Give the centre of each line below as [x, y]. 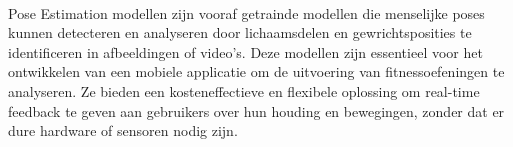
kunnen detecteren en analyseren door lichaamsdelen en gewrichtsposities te [240, 32]
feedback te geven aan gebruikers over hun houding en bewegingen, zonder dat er [256, 110]
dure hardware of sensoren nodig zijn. [123, 130]
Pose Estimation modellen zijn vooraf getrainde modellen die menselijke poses [246, 12]
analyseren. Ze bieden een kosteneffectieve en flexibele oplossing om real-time [244, 90]
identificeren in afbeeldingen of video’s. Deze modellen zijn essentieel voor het [245, 51]
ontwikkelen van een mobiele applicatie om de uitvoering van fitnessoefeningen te [256, 71]
